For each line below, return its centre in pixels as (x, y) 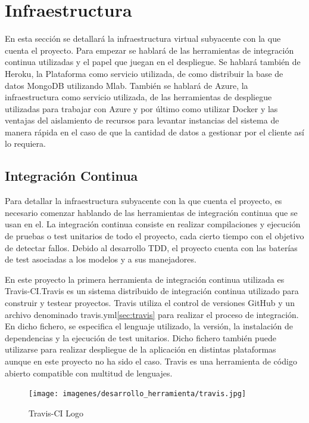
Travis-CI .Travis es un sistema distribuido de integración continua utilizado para (152, 291)
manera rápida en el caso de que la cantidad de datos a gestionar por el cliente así (154, 132)
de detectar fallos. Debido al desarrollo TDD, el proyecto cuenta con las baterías (151, 247)
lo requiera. (25, 143)
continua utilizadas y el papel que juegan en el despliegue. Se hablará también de (153, 62)
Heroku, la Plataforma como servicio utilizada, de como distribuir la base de (144, 73)
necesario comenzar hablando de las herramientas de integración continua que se (151, 212)
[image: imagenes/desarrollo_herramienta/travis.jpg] (138, 394)
